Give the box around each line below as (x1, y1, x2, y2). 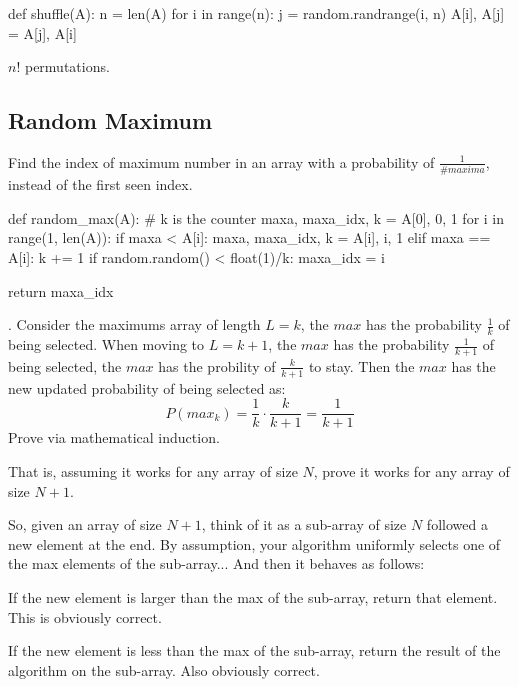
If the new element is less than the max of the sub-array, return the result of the (8, 640, 501, 661)
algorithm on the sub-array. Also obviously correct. (8, 659, 320, 680)
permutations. (24, 56, 110, 77)
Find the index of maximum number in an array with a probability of (8, 151, 435, 172)
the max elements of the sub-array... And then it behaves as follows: (8, 553, 425, 574)
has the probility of (158, 355, 276, 376)
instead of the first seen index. (8, 174, 193, 195)
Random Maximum (8, 105, 213, 136)
